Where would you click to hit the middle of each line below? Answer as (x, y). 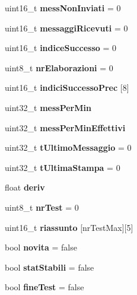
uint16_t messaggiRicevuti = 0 (66, 28)
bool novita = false (41, 247)
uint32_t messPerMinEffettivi (65, 127)
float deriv (25, 187)
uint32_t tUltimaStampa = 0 (63, 167)
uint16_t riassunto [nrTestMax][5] (69, 227)
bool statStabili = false (50, 267)
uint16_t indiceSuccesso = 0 (61, 48)
